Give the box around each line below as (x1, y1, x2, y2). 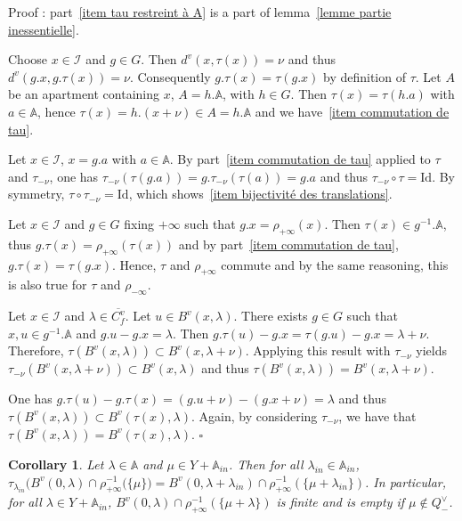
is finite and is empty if (276, 493, 405, 511)
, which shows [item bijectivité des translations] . (128, 184, 393, 203)
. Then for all (228, 454, 304, 473)
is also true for (8, 275, 87, 294)
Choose (8, 50, 48, 69)
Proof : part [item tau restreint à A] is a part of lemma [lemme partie (8, 3, 392, 20)
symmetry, (8, 184, 65, 203)
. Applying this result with (245, 341, 391, 360)
